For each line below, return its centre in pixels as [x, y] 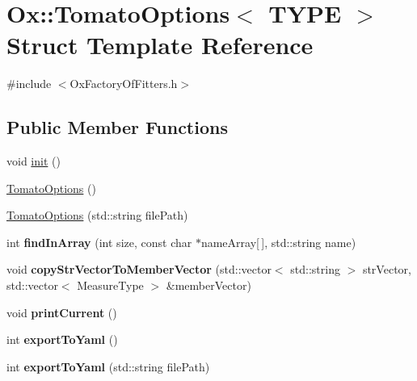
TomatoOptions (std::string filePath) [97, 215]
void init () [34, 161]
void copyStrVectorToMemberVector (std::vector [139, 269]
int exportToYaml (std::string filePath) [108, 366]
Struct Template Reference [160, 45]
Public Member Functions [117, 127]
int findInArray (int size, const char [99, 242]
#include [29, 84]
